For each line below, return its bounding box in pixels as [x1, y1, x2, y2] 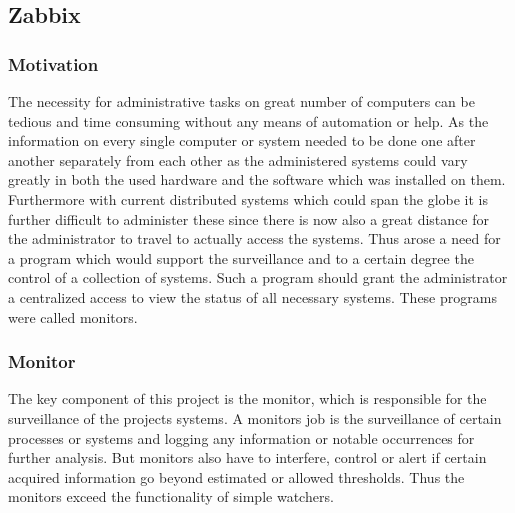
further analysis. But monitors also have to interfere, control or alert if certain [8, 447, 487, 468]
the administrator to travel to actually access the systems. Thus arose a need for [8, 228, 501, 249]
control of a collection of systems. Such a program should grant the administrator [8, 267, 508, 288]
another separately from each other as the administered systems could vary [8, 149, 468, 170]
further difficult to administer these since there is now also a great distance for [8, 208, 489, 229]
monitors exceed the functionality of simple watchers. [8, 486, 334, 507]
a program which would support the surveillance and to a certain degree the [8, 247, 474, 268]
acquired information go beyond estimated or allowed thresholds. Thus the [8, 466, 465, 487]
